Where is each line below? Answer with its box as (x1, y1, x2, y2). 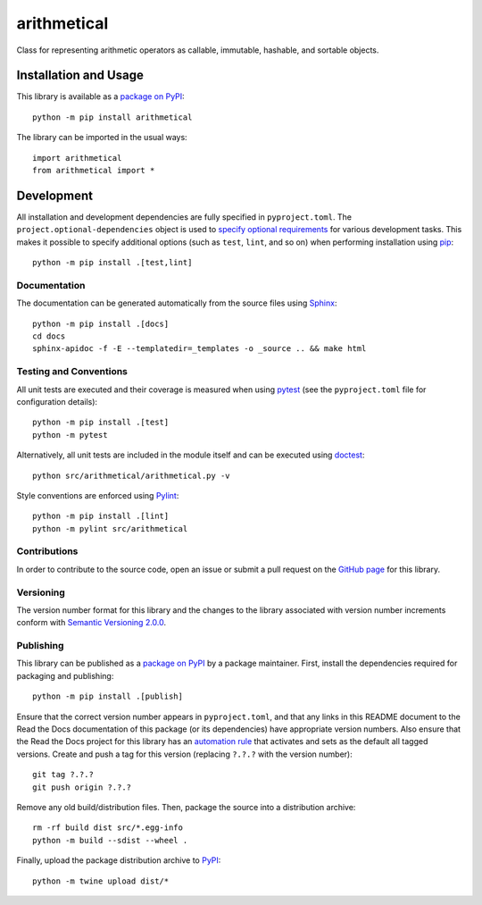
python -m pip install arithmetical (32, 112, 193, 122)
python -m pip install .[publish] (32, 691, 183, 701)
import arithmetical (32, 153, 122, 163)
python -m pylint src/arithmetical (32, 524, 188, 533)
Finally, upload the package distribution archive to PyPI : (16, 855, 221, 866)
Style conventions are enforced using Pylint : (16, 490, 179, 500)
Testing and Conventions (16, 365, 129, 378)
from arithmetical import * (32, 165, 155, 176)
